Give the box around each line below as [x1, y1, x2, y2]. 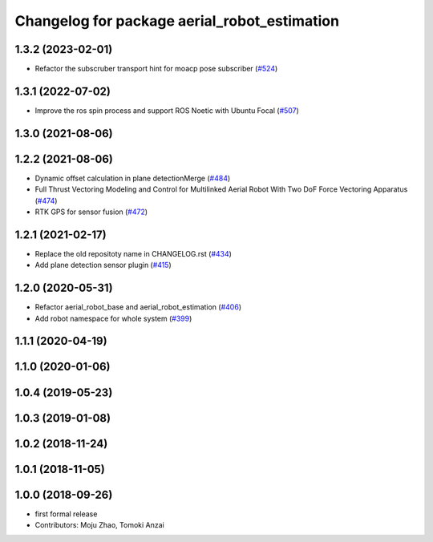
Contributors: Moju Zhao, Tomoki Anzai [34, 520, 164, 530]
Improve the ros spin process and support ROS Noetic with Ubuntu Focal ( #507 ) [34, 105, 300, 115]
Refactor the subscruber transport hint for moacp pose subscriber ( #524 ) [34, 64, 278, 74]
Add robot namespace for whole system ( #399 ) [34, 313, 192, 323]
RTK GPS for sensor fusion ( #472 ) [34, 207, 148, 216]
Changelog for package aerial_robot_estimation [14, 12, 340, 30]
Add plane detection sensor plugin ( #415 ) [34, 261, 172, 270]
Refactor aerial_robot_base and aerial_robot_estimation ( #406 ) [34, 302, 242, 312]
